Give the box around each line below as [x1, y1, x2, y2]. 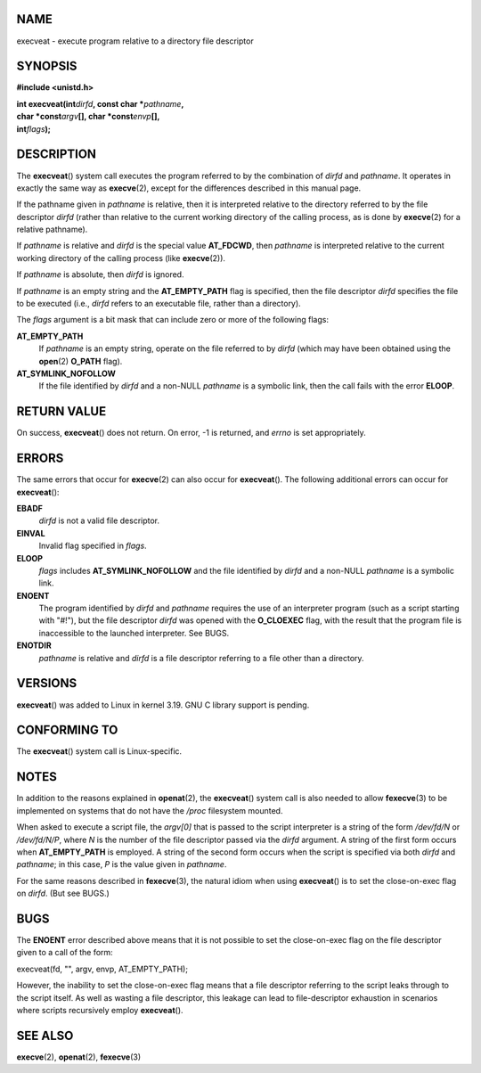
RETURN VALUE [16, 404, 107, 419]
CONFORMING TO [16, 723, 118, 738]
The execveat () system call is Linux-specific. [16, 746, 183, 757]
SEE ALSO [16, 1028, 74, 1043]
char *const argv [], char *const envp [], [16, 111, 160, 122]
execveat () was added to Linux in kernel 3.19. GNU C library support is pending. [16, 700, 310, 710]
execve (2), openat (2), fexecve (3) [16, 1052, 142, 1062]
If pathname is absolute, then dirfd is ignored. [16, 269, 184, 280]
